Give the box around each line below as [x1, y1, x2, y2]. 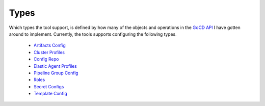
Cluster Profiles [33, 49, 65, 55]
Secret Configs [33, 83, 64, 89]
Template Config [33, 91, 67, 97]
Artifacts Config [33, 42, 66, 49]
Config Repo [33, 56, 59, 62]
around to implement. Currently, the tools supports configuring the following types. [9, 31, 177, 37]
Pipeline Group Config [33, 70, 79, 76]
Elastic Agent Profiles [33, 63, 77, 69]
